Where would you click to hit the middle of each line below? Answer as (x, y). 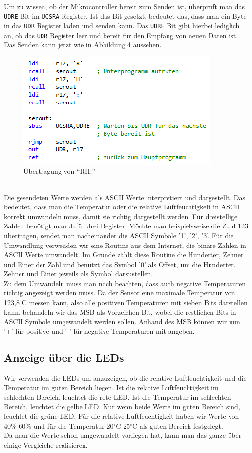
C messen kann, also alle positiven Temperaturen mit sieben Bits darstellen (135, 302)
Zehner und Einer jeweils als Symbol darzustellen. (79, 274)
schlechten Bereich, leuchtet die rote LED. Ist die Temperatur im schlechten (117, 397)
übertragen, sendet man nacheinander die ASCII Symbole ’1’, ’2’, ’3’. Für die (119, 235)
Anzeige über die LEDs (64, 357)
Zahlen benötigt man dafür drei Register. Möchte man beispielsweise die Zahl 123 (126, 226)
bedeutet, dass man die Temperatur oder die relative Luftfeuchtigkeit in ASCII (122, 207)
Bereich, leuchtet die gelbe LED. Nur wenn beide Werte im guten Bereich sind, (122, 406)
